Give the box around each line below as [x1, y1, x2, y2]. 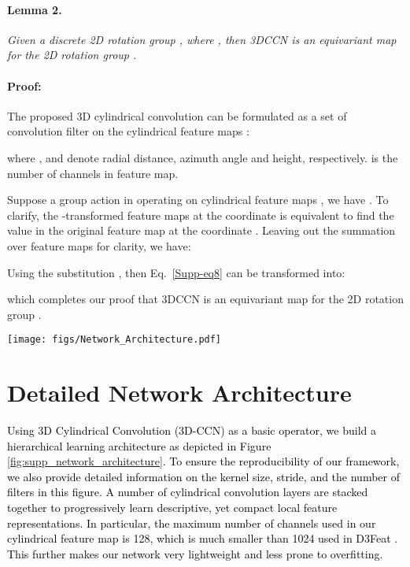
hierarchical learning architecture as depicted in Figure [7, 437, 271, 454]
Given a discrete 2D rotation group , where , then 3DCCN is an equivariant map [7, 31, 397, 47]
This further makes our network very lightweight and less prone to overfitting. [7, 545, 383, 561]
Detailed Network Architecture [7, 376, 352, 409]
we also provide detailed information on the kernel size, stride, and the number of [7, 468, 400, 484]
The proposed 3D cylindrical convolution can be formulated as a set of [7, 107, 347, 124]
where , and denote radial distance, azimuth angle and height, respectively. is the [7, 149, 398, 165]
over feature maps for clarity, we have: [7, 237, 191, 254]
